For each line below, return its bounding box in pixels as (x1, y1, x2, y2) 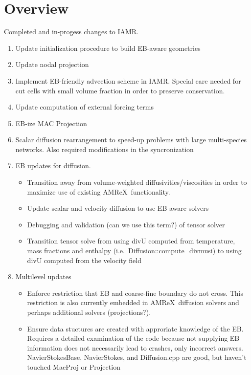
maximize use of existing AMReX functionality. (27, 186, 170, 197)
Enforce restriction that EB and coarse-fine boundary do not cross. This (27, 287, 244, 298)
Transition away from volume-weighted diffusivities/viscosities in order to (27, 177, 247, 187)
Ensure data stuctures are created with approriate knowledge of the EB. (27, 323, 244, 333)
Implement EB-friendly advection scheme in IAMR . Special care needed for (15, 75, 241, 86)
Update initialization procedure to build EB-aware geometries (15, 43, 201, 53)
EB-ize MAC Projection (15, 118, 87, 128)
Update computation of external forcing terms (15, 102, 154, 112)
